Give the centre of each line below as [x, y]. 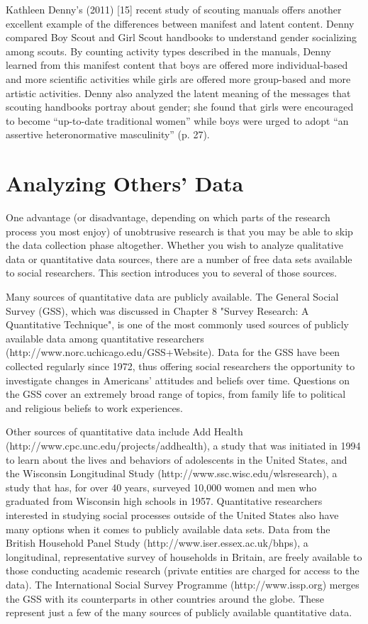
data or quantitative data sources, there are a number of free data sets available [179, 258]
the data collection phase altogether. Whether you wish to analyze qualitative [174, 245]
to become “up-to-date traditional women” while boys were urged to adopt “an [177, 120]
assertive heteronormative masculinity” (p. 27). [108, 134]
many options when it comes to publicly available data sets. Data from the [168, 529]
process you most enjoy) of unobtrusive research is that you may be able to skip [179, 231]
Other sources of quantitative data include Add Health [124, 431]
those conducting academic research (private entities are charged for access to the [183, 570]
